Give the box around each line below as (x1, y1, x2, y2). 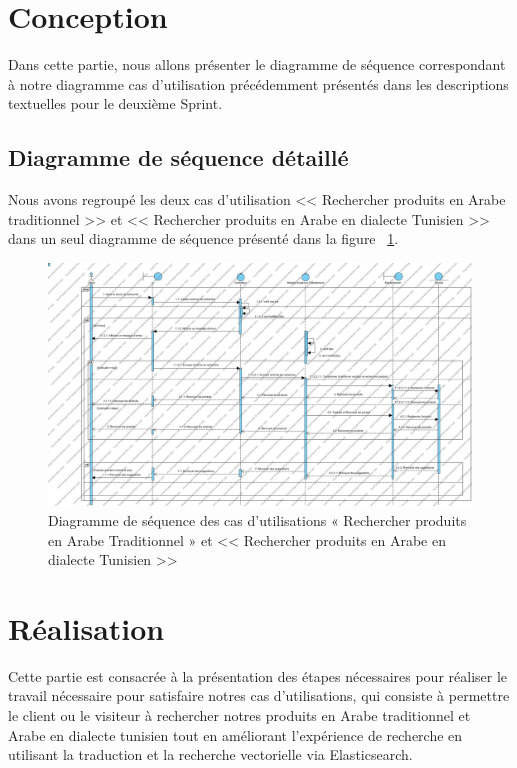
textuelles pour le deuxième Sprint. (8, 93, 223, 114)
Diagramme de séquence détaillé (8, 142, 349, 173)
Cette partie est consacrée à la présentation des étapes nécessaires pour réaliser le (8, 665, 508, 686)
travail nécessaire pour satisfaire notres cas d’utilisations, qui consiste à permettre (8, 685, 510, 706)
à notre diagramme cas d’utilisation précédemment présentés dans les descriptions (8, 73, 509, 94)
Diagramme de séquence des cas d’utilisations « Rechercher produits (48, 509, 467, 530)
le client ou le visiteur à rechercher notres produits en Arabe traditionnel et (8, 705, 471, 726)
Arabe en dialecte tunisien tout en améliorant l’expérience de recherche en (8, 724, 463, 745)
